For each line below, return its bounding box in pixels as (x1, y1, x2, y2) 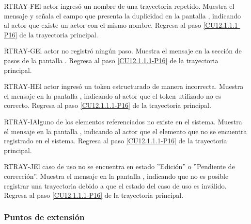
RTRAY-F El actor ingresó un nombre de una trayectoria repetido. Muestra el (4, 1, 235, 11)
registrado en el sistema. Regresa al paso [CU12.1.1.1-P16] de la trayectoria (4, 136, 227, 146)
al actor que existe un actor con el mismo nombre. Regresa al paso (4, 20, 201, 30)
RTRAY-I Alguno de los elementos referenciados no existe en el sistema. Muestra (4, 116, 242, 126)
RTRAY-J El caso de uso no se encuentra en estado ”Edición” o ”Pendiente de (4, 161, 235, 172)
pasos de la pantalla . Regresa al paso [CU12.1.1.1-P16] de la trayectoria (4, 55, 219, 65)
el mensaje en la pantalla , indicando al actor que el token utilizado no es (4, 90, 221, 101)
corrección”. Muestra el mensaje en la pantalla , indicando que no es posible (4, 171, 229, 181)
